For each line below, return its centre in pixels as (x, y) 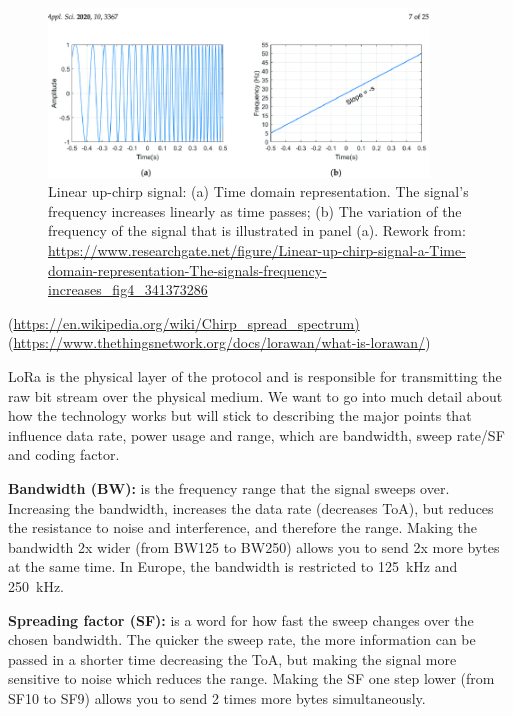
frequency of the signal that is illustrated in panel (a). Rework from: (257, 230)
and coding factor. (64, 454)
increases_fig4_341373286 (128, 289)
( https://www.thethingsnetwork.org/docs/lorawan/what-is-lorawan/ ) (219, 342)
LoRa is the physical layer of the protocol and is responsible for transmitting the (255, 376)
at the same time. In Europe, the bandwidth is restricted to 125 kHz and (233, 566)
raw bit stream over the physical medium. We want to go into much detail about (255, 395)
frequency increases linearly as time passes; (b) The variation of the (255, 210)
